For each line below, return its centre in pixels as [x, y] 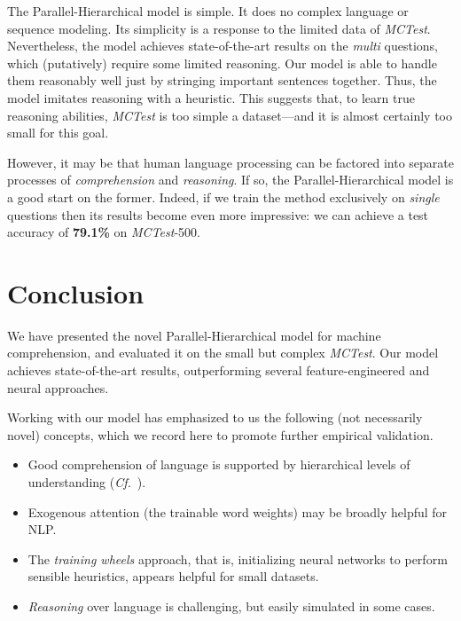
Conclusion [76, 292]
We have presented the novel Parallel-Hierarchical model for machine [194, 335]
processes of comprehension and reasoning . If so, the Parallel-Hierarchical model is [230, 180]
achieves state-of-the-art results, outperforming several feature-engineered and [219, 370]
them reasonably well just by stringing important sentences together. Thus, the [222, 80]
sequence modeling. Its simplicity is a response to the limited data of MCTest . [219, 28]
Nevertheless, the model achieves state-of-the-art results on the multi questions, [223, 46]
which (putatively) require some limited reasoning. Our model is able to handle [222, 63]
